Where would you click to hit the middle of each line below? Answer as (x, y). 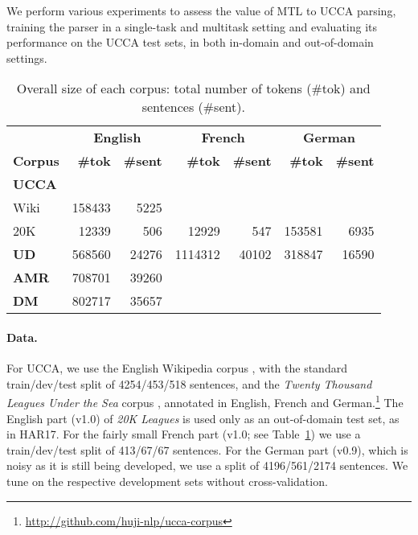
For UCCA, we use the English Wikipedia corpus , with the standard (177, 368)
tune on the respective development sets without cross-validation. (167, 481)
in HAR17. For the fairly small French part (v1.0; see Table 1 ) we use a (184, 434)
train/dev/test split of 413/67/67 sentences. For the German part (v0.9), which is (207, 449)
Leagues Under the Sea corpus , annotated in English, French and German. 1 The (205, 401)
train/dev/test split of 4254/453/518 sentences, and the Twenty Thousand (189, 383)
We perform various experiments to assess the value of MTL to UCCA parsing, (201, 10)
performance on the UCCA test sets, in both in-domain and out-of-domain (190, 42)
